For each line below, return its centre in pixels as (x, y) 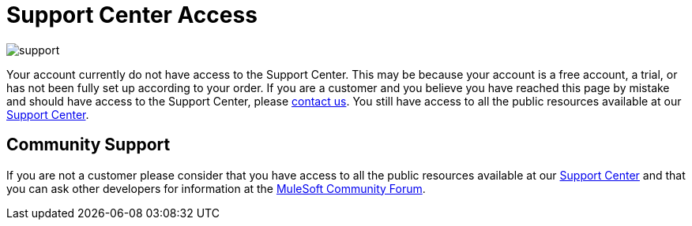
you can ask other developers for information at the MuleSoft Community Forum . (216, 188)
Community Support (88, 145)
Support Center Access (132, 15)
